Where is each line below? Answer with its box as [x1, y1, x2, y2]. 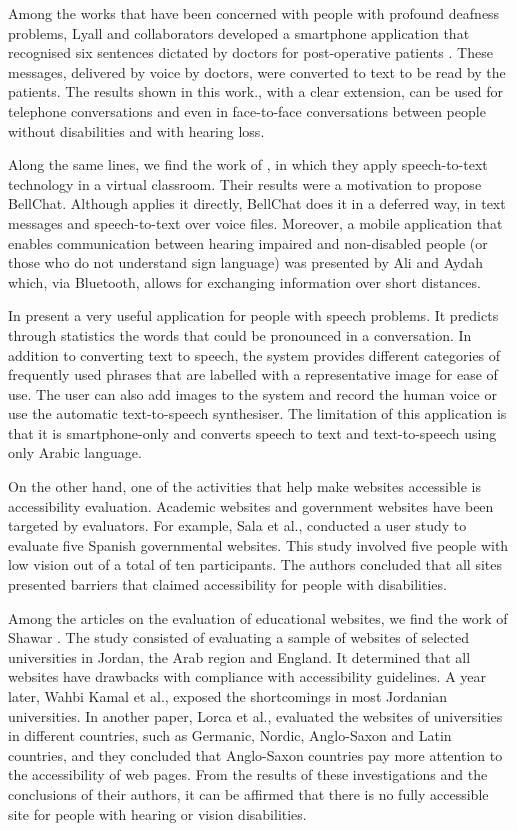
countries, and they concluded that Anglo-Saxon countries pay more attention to [8, 744, 503, 765]
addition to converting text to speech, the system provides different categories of [8, 344, 501, 365]
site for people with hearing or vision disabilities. [8, 803, 307, 824]
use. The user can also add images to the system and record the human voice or [8, 383, 497, 404]
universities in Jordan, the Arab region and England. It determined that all [8, 646, 471, 667]
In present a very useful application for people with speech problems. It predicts [8, 305, 499, 326]
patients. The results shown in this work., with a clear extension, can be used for [8, 81, 503, 102]
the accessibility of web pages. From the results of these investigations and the [8, 764, 488, 785]
